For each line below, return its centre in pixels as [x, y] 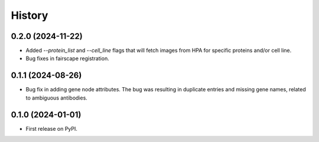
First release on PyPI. [52, 128]
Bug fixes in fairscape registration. [67, 58]
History [30, 15]
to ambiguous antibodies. [57, 98]
